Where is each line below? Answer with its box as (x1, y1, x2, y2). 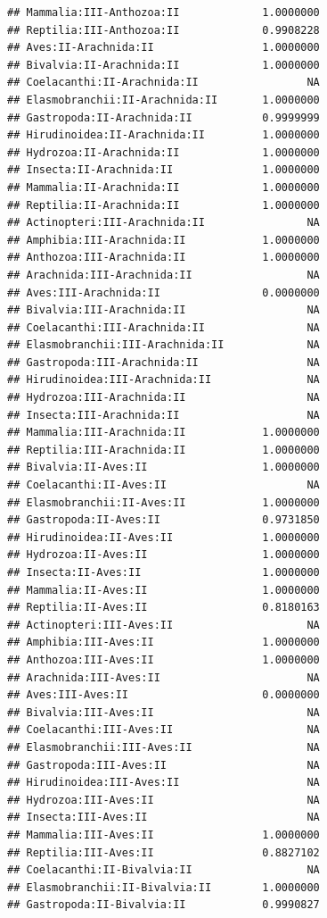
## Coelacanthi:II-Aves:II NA (7, 479, 320, 492)
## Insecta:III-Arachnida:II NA (7, 408, 320, 421)
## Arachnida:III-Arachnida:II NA (7, 268, 320, 281)
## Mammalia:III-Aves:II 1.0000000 (7, 828, 320, 841)
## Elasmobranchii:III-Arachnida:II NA (7, 338, 320, 352)
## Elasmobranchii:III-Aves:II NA (7, 740, 320, 754)
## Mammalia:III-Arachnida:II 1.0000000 (7, 426, 320, 439)
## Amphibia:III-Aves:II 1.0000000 (7, 636, 320, 649)
